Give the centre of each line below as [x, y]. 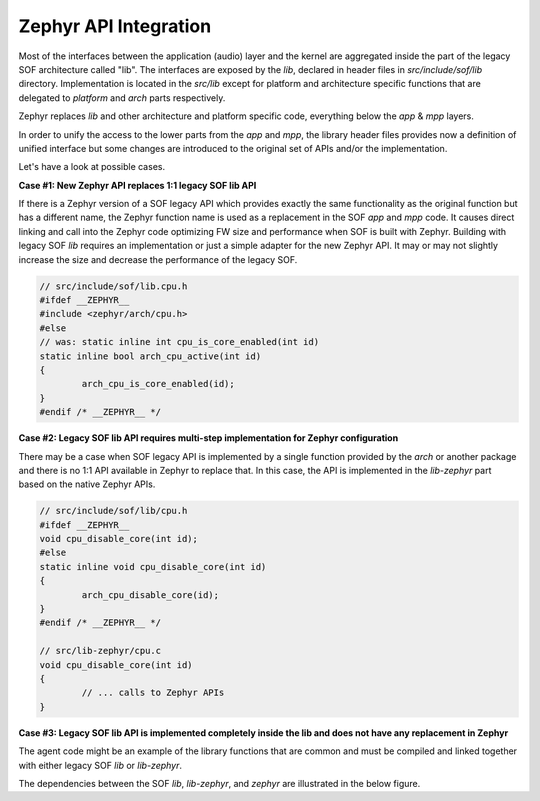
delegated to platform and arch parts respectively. [122, 97]
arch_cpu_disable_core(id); [150, 594]
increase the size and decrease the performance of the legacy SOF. [158, 259]
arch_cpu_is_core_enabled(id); [158, 384]
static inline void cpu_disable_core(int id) [153, 566]
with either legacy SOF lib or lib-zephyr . [100, 765]
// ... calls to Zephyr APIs [153, 693]
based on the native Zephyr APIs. [87, 484]
